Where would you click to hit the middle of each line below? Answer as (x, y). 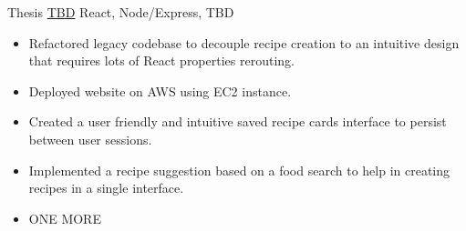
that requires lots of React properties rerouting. (161, 60)
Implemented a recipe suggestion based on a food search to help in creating (239, 170)
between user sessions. (90, 139)
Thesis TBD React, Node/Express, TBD (121, 12)
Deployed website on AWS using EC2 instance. (160, 90)
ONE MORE (65, 218)
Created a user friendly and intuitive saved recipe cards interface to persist (238, 121)
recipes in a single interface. (106, 188)
